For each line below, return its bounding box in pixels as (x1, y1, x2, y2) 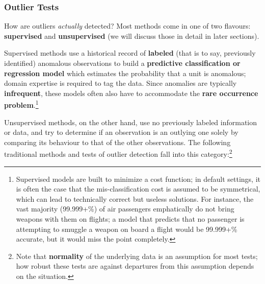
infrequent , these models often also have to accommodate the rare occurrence (4, 87, 258, 98)
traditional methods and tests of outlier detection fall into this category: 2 (4, 147, 232, 159)
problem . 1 (4, 98, 39, 110)
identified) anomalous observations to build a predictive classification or (4, 58, 241, 68)
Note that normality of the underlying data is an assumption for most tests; (16, 250, 258, 261)
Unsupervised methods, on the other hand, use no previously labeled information (4, 116, 257, 127)
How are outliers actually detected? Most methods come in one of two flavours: (4, 20, 251, 31)
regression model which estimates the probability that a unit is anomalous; (4, 67, 246, 78)
